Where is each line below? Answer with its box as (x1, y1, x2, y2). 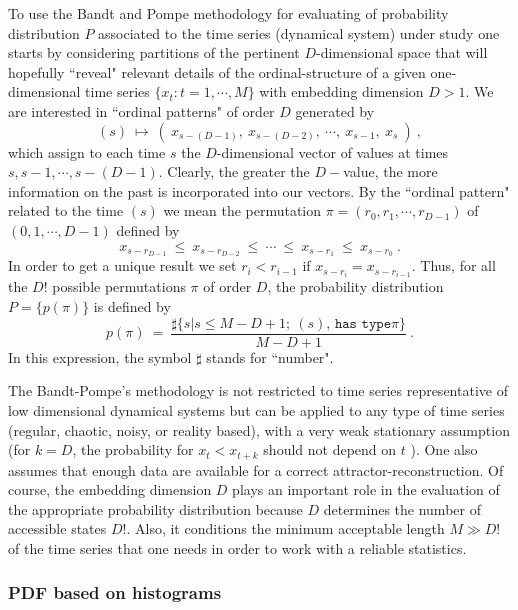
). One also (410, 439, 478, 460)
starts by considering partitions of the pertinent (8, 42, 300, 63)
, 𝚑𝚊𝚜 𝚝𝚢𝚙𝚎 (326, 316, 391, 331)
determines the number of (323, 498, 481, 519)
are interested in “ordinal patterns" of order (8, 100, 275, 121)
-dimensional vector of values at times (216, 141, 449, 162)
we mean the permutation (163, 200, 322, 221)
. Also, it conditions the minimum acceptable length (126, 518, 445, 539)
